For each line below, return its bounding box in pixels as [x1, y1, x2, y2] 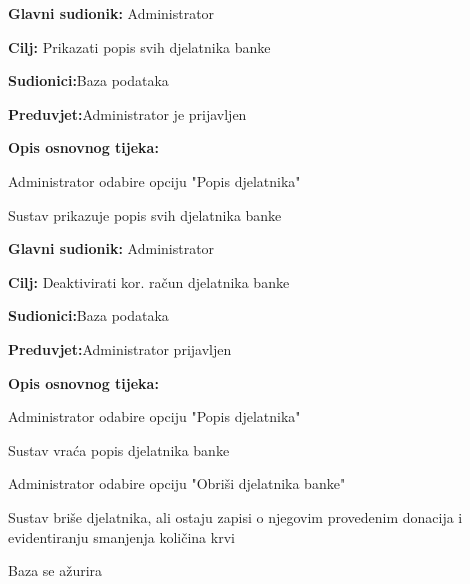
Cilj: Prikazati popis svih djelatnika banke [8, 36, 271, 57]
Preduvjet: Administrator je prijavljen [8, 103, 247, 124]
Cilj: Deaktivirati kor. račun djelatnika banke [8, 271, 290, 292]
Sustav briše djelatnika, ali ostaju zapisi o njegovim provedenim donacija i [8, 506, 463, 527]
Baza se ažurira [8, 560, 103, 581]
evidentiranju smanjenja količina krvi [8, 526, 235, 547]
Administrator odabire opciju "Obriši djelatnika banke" [8, 473, 346, 494]
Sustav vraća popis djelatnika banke [8, 439, 230, 460]
